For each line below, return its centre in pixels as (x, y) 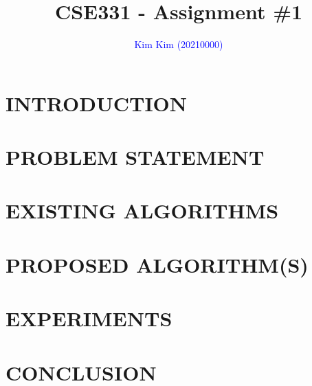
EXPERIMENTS (89, 318)
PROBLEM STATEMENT (135, 157)
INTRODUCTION (97, 103)
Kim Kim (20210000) (179, 44)
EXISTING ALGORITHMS (142, 211)
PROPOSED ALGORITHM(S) (157, 264)
